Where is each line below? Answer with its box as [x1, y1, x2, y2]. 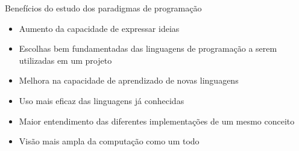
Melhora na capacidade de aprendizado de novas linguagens [19, 74, 239, 87]
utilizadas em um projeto [19, 54, 112, 66]
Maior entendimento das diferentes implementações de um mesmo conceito [19, 114, 295, 127]
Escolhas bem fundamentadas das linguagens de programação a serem [19, 42, 277, 55]
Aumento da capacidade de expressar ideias [19, 22, 180, 34]
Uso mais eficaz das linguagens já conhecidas [19, 94, 184, 106]
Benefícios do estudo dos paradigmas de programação [5, 2, 202, 14]
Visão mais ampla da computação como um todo [19, 135, 200, 147]
